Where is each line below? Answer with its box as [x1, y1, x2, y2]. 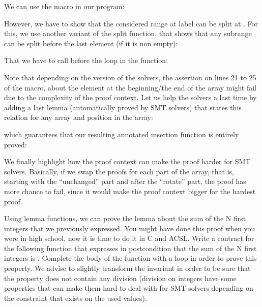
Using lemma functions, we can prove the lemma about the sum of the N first [4, 213, 246, 224]
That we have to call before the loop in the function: [4, 55, 168, 66]
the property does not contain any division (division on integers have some [4, 272, 237, 283]
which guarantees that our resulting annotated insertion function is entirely [4, 129, 239, 139]
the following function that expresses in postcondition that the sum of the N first [4, 242, 257, 253]
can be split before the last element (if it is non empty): [4, 38, 178, 48]
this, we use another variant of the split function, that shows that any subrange [4, 28, 252, 39]
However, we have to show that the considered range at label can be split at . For [4, 18, 258, 28]
